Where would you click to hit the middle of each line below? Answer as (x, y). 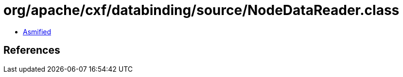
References (32, 50)
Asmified (37, 31)
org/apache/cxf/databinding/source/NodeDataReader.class (201, 10)
